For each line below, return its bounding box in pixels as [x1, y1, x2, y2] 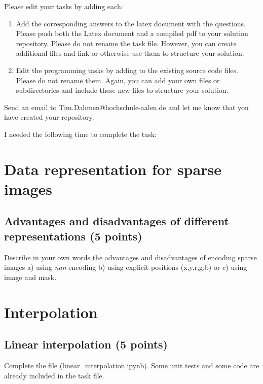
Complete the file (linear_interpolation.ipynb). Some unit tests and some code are [4, 360, 259, 371]
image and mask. [4, 271, 57, 282]
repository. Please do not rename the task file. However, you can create [16, 38, 237, 48]
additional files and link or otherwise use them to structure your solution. [16, 48, 244, 58]
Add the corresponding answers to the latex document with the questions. [16, 18, 246, 28]
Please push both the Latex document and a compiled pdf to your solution [16, 28, 248, 39]
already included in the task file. [4, 370, 104, 380]
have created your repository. [4, 112, 94, 122]
